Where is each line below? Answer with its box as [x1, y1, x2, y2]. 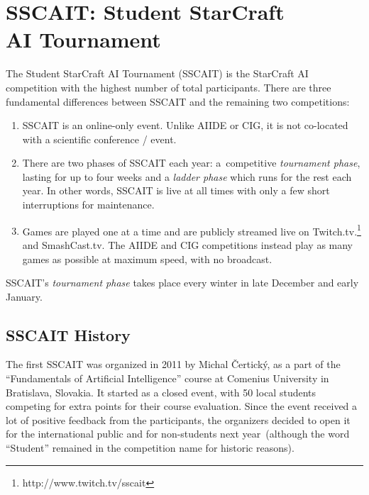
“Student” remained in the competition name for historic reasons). [6, 440, 294, 455]
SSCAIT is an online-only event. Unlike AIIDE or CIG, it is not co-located [22, 118, 348, 133]
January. [6, 289, 43, 304]
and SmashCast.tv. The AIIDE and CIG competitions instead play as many [22, 237, 353, 252]
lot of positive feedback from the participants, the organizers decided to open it [6, 412, 351, 427]
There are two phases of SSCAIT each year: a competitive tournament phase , [22, 155, 360, 170]
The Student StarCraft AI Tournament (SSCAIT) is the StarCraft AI [6, 66, 309, 81]
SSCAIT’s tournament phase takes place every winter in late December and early [6, 275, 359, 290]
